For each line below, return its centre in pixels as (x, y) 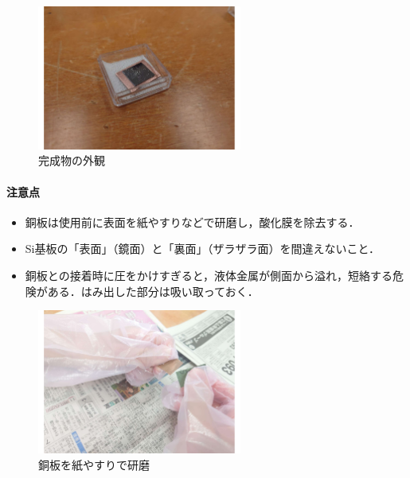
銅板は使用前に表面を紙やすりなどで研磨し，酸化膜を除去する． (192, 222)
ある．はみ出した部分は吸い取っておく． (153, 291)
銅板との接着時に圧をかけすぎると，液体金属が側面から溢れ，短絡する (209, 275)
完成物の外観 (72, 160)
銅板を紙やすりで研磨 (94, 464)
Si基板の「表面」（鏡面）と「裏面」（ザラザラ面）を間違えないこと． (203, 249)
